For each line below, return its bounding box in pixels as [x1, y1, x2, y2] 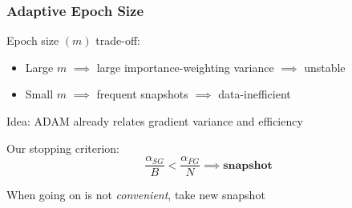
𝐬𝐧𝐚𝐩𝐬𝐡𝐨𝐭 [223, 159, 273, 171]
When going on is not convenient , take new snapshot [6, 186, 265, 203]
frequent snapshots [96, 86, 188, 102]
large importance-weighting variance [96, 58, 274, 75]
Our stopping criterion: [6, 139, 120, 156]
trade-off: [95, 32, 140, 49]
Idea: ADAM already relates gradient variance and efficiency [6, 113, 303, 129]
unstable [304, 58, 346, 75]
